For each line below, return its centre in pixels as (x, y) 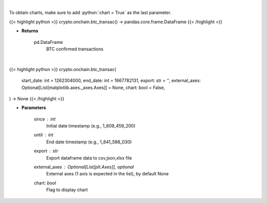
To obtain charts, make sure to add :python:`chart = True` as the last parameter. (90, 13)
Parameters (34, 108)
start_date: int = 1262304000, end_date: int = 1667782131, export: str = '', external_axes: (111, 81)
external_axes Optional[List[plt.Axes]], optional (84, 167)
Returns (30, 31)
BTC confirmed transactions (75, 49)
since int (45, 119)
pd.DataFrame (48, 42)
